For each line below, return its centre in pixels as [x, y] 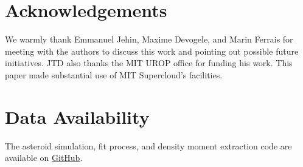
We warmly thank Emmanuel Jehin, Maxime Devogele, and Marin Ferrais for [149, 39]
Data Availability [77, 116]
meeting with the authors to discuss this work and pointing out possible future [152, 51]
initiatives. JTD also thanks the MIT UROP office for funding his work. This [149, 63]
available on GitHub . [44, 158]
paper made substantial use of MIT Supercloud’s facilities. [114, 74]
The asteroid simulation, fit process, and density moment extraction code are [148, 145]
